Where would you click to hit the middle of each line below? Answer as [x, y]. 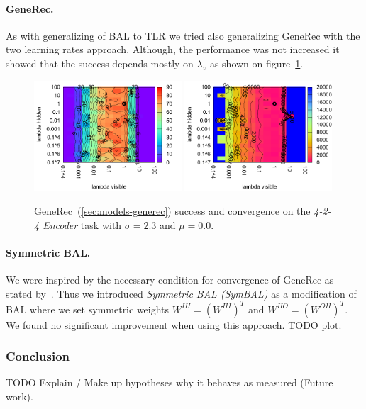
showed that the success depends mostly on [100, 63]
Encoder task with [82, 224]
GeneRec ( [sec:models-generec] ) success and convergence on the [172, 210]
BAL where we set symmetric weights [88, 309]
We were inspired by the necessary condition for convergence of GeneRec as [170, 279]
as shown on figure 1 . [256, 63]
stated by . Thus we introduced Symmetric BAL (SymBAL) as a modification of [181, 293]
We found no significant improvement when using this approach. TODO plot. [174, 324]
